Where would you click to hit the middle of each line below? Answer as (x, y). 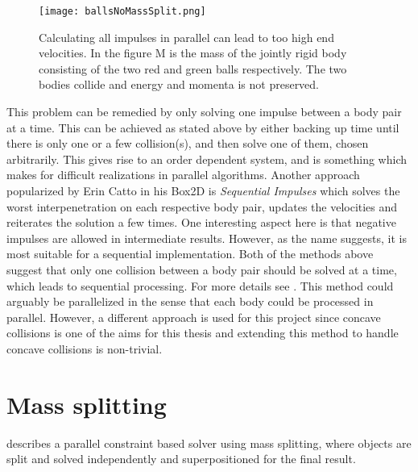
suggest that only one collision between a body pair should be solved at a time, (202, 269)
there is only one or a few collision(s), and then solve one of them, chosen (188, 143)
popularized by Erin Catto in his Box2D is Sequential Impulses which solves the (203, 190)
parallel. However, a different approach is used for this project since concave (194, 317)
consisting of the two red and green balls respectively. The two (193, 68)
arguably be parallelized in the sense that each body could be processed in (190, 301)
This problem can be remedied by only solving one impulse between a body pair (204, 112)
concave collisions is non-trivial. (85, 348)
